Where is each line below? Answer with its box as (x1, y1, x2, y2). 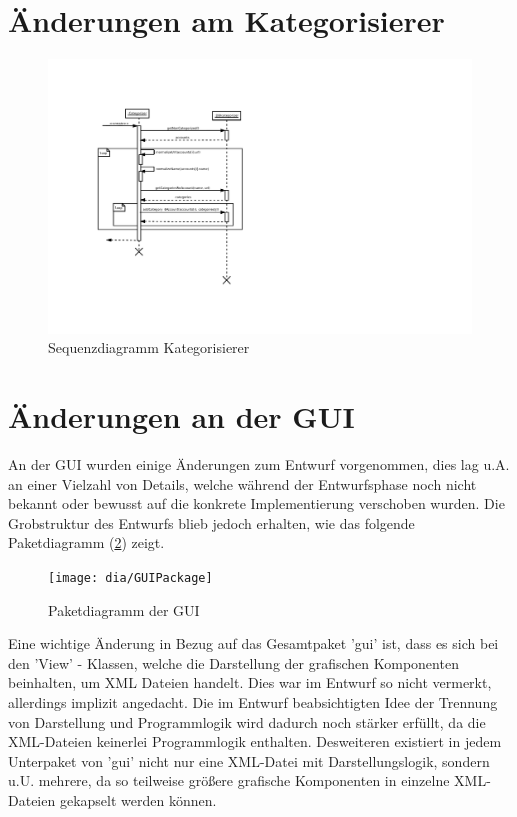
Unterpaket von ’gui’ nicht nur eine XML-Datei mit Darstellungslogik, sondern (8, 750, 490, 771)
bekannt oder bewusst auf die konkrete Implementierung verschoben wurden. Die (8, 493, 505, 514)
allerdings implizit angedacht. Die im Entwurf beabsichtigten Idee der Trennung (8, 691, 498, 712)
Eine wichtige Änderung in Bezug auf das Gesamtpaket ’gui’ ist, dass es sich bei (8, 633, 499, 654)
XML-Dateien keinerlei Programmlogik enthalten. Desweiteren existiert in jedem (8, 731, 502, 752)
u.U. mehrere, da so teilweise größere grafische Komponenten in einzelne (8, 770, 450, 791)
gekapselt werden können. (59, 789, 217, 810)
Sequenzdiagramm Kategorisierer (48, 337, 250, 358)
